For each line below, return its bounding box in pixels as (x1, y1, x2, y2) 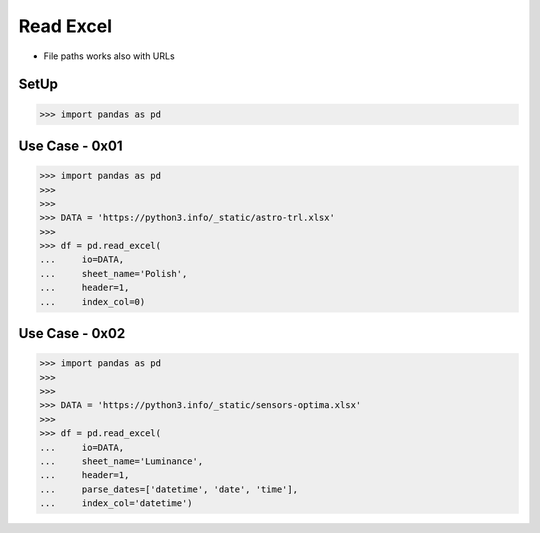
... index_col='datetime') (39, 498, 194, 509)
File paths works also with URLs (43, 50, 175, 62)
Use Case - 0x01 (18, 137, 123, 154)
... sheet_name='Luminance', (39, 455, 204, 467)
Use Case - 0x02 (18, 325, 126, 342)
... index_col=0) (39, 296, 146, 307)
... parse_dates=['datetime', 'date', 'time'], (39, 483, 299, 495)
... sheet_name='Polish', (39, 268, 188, 279)
